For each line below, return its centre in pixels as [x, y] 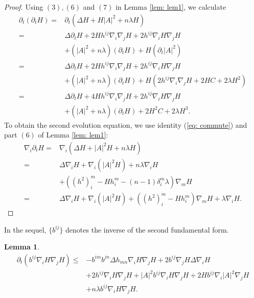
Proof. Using [24, 7]
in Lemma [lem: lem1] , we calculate [171, 7]
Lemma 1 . [22, 247]
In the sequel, [25, 229]
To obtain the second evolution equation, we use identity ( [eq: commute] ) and [126, 124]
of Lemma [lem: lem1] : [73, 135]
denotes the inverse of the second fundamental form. [147, 229]
